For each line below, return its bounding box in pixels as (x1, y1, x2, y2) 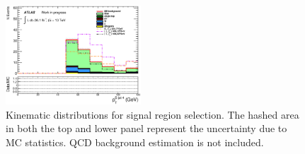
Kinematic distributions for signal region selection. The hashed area (6, 107, 299, 122)
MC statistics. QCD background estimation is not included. (6, 135, 264, 150)
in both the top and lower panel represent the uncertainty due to (6, 121, 287, 136)
